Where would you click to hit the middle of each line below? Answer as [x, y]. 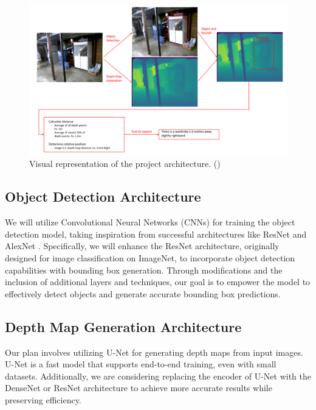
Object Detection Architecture [103, 196]
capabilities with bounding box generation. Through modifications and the [144, 270]
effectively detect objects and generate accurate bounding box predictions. [143, 293]
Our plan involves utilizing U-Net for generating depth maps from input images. [154, 352]
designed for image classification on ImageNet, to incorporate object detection [150, 257]
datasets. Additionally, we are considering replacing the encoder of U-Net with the [158, 376]
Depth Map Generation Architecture [123, 326]
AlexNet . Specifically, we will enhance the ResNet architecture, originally [142, 246]
